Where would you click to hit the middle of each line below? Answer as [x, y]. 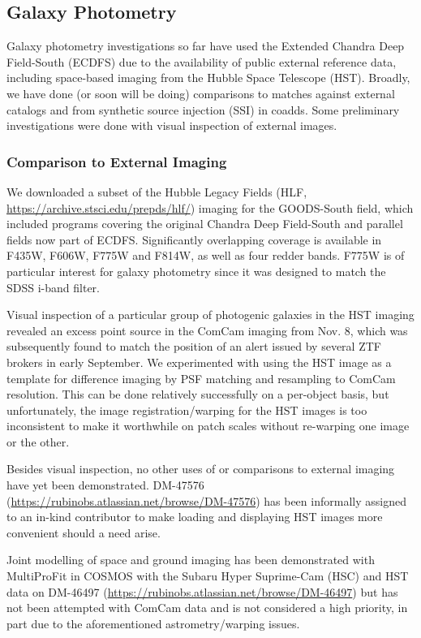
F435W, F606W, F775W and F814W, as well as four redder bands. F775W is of [206, 255]
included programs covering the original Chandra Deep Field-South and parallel [205, 224]
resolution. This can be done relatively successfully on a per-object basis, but [198, 394]
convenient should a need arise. [84, 532]
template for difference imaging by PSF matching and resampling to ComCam [201, 378]
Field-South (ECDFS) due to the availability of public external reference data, [202, 61]
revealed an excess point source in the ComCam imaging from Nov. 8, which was [207, 330]
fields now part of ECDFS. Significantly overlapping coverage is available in [194, 239]
